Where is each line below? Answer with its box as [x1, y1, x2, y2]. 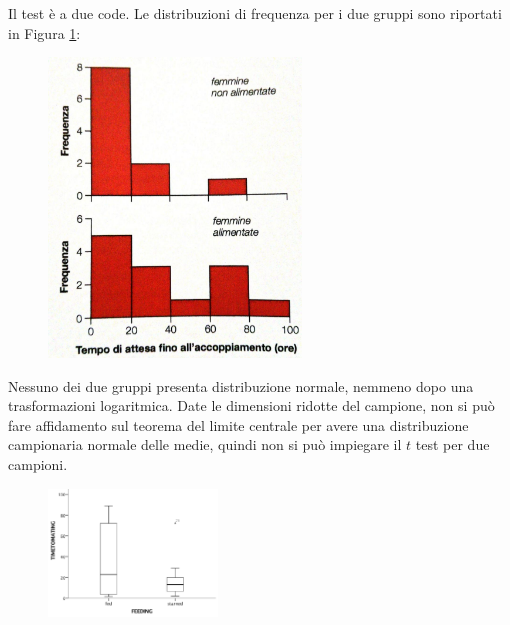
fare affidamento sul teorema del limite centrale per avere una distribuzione [8, 414, 469, 435]
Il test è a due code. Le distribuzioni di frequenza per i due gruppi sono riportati [8, 3, 502, 23]
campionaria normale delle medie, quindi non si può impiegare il [8, 434, 402, 455]
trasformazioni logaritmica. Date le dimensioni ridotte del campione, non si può [8, 395, 495, 416]
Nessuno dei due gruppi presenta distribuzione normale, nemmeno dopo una [8, 375, 474, 396]
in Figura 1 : [8, 22, 81, 43]
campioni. [8, 453, 68, 474]
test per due [415, 434, 490, 455]
